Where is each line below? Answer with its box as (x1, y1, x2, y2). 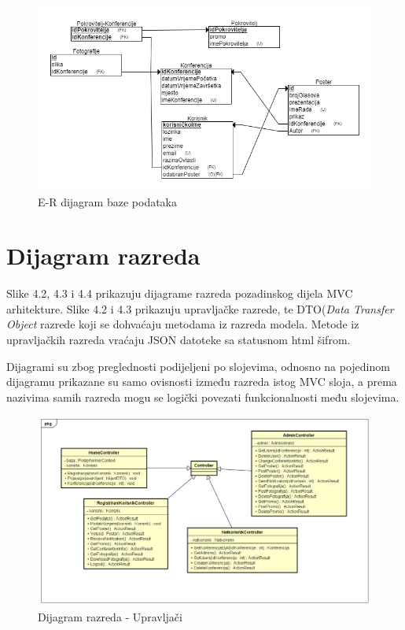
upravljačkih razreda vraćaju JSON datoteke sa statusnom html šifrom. (6, 332, 351, 348)
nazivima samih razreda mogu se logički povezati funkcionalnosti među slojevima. (6, 388, 399, 405)
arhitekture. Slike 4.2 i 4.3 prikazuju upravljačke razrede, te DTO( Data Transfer (6, 300, 394, 317)
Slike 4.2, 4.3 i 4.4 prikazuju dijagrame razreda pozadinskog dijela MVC (6, 285, 353, 302)
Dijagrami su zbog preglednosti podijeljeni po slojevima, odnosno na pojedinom (6, 358, 390, 374)
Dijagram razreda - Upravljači (38, 608, 182, 624)
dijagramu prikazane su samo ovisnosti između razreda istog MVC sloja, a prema (6, 373, 397, 390)
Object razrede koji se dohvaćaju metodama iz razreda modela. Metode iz (6, 316, 359, 332)
